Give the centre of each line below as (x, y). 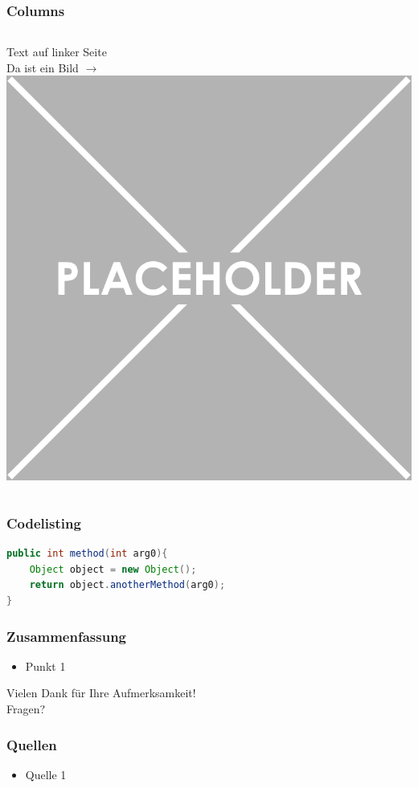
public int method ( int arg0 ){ (87, 554)
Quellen (32, 744)
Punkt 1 (45, 666)
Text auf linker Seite (57, 52)
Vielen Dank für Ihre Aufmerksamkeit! (101, 693)
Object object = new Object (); (113, 569)
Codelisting (44, 523)
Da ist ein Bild (43, 67)
